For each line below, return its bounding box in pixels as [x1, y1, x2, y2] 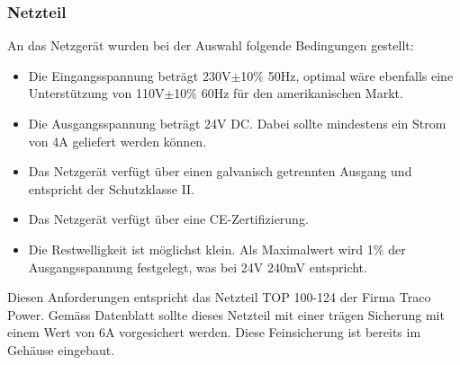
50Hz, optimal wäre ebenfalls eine [267, 66, 454, 85]
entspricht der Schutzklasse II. [28, 179, 195, 198]
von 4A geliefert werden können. [28, 131, 207, 150]
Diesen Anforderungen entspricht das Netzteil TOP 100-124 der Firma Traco [7, 288, 431, 307]
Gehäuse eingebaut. [7, 340, 115, 359]
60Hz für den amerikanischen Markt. [201, 84, 403, 102]
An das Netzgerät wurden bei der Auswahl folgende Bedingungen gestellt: [7, 36, 414, 55]
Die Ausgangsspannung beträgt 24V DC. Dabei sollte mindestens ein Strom [28, 114, 446, 132]
